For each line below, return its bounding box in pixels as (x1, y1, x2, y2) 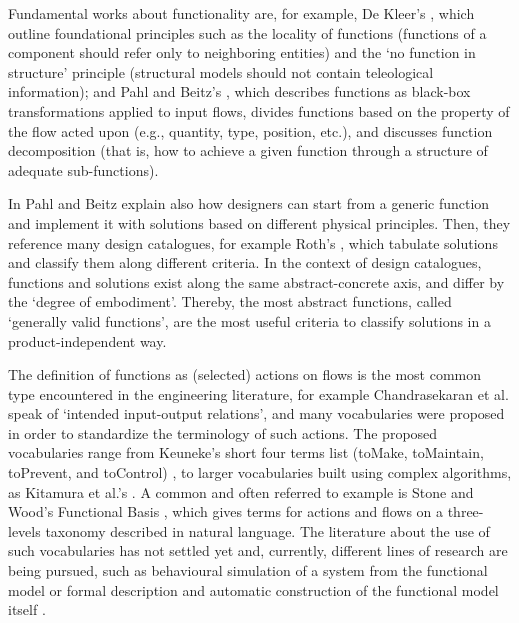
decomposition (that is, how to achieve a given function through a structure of (8, 140, 488, 161)
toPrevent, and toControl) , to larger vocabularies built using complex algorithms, (8, 462, 512, 483)
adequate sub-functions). (8, 159, 159, 180)
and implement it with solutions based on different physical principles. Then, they (8, 212, 511, 233)
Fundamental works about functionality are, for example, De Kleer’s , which (8, 3, 475, 23)
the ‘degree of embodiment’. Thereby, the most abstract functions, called (8, 291, 452, 312)
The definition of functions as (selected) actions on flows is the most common (8, 364, 481, 385)
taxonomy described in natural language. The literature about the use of (45, 520, 490, 541)
